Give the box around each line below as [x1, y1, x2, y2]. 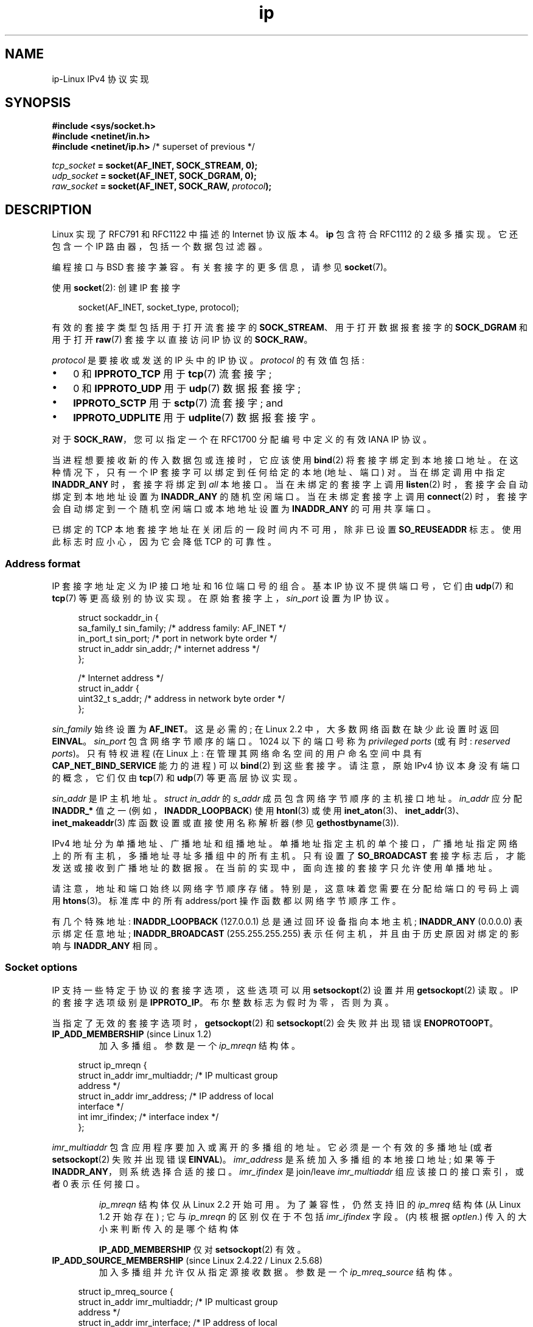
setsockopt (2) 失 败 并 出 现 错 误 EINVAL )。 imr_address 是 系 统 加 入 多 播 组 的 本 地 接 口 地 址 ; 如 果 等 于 [52, 1154, 495, 1164]
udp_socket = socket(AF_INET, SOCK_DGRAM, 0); [52, 170, 257, 181]
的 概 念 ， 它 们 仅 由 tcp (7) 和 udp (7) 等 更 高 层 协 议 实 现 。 [52, 772, 302, 783]
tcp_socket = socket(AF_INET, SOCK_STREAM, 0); [52, 160, 258, 171]
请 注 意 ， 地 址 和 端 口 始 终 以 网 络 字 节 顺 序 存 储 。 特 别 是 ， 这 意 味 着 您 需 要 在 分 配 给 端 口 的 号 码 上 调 [52, 883, 519, 894]
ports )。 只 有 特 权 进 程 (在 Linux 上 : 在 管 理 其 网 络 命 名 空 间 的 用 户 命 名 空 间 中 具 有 [52, 748, 422, 759]
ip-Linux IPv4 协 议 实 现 [52, 73, 149, 84]
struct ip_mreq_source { [78, 1286, 173, 1297]
